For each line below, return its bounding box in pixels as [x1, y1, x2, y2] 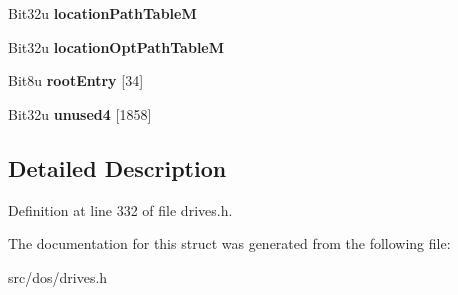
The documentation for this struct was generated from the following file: [8, 233, 451, 254]
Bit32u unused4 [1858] [8, 103, 152, 124]
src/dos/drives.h [8, 266, 108, 287]
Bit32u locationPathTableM [8, 3, 197, 23]
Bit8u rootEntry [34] [8, 70, 144, 91]
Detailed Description [8, 152, 227, 183]
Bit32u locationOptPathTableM [8, 36, 225, 57]
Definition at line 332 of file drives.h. [8, 199, 233, 220]
